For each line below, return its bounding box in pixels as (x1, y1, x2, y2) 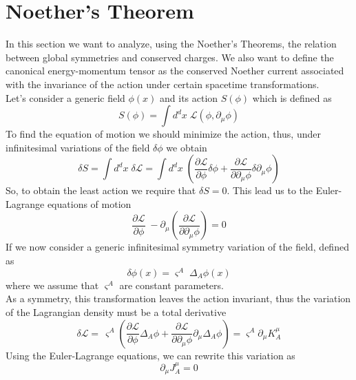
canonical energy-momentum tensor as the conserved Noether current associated (6, 63, 344, 78)
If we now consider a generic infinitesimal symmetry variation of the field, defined (6, 240, 349, 254)
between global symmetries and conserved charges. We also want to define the (6, 50, 334, 64)
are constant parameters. (119, 277, 224, 292)
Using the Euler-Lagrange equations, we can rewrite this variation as (6, 348, 295, 362)
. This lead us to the (227, 183, 313, 198)
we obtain (166, 140, 207, 154)
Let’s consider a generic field (6, 90, 125, 105)
